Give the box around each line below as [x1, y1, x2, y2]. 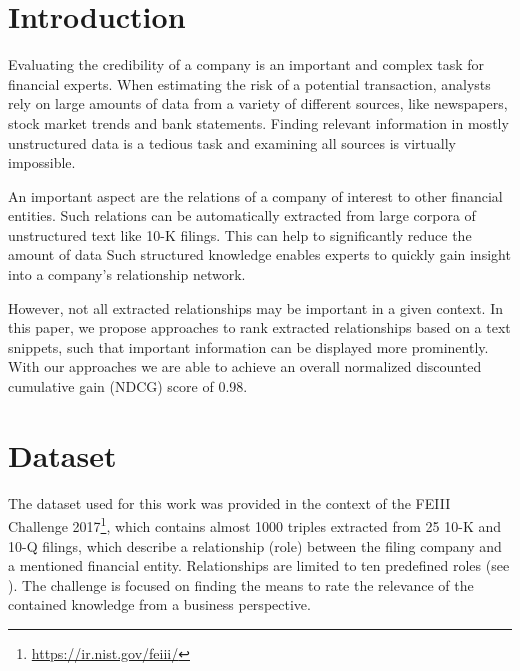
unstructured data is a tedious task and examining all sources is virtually [8, 132, 456, 153]
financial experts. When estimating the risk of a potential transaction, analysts [8, 73, 491, 94]
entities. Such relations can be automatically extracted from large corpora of [8, 205, 476, 226]
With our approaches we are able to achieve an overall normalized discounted [8, 356, 482, 377]
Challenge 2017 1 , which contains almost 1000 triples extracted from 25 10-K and [8, 513, 502, 536]
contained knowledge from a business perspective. [8, 594, 311, 615]
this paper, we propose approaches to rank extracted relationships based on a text [8, 317, 511, 338]
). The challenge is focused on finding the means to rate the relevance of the [8, 574, 474, 595]
